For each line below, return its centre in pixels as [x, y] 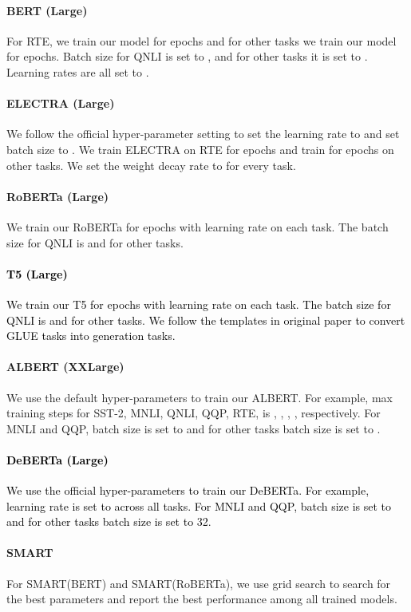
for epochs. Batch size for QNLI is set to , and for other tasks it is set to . [187, 56]
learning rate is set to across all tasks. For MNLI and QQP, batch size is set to [199, 505]
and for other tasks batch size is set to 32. [109, 521]
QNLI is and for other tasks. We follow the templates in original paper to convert [206, 320]
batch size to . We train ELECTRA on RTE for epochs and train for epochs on [200, 149]
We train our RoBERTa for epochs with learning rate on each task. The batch [198, 226]
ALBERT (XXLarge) [65, 367]
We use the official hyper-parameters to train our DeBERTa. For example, [188, 490]
